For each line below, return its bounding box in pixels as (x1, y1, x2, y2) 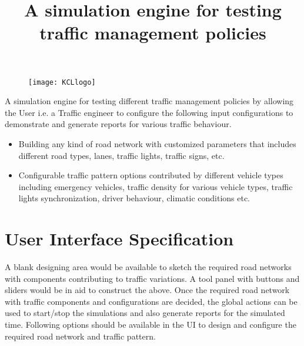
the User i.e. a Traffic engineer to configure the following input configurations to (5, 106, 293, 118)
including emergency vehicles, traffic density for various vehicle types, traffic (18, 180, 293, 192)
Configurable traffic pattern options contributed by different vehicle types (18, 169, 283, 181)
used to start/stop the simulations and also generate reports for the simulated (5, 307, 285, 319)
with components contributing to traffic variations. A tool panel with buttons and (5, 272, 300, 284)
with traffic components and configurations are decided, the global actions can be (5, 295, 298, 307)
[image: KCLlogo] (28, 78, 96, 86)
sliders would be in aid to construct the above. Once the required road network (5, 284, 290, 296)
